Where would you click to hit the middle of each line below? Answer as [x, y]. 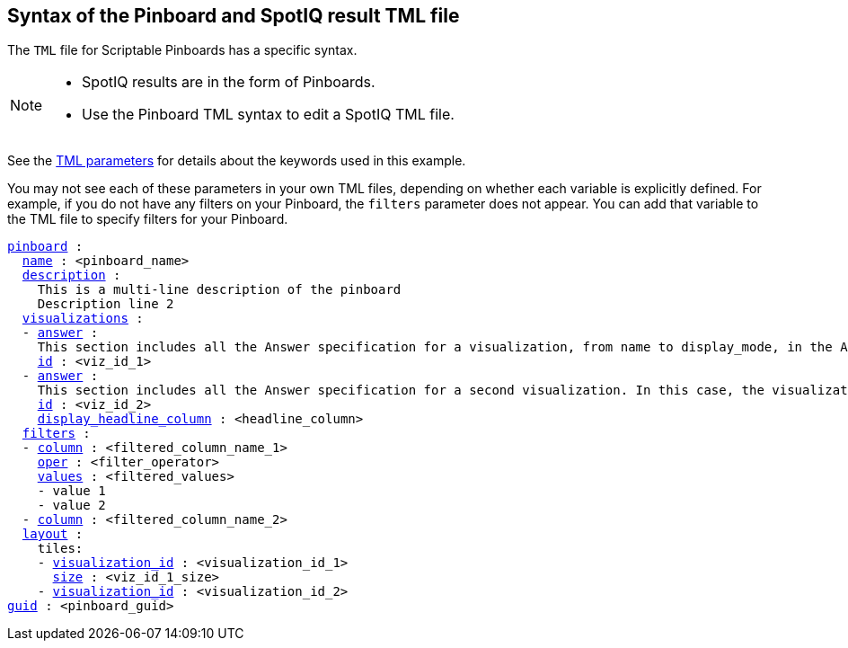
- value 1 [71, 491]
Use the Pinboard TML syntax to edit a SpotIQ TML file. [268, 115]
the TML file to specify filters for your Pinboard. [148, 219]
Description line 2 [106, 304]
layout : [53, 534]
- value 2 [71, 506]
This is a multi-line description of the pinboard [219, 290]
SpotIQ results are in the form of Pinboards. [229, 82]
